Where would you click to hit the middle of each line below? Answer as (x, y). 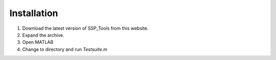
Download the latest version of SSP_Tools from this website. (85, 28)
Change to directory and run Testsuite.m (65, 49)
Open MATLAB (38, 42)
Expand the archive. (43, 35)
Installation (34, 13)
